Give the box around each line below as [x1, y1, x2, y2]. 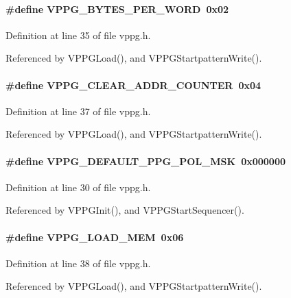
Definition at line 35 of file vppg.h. [5, 27, 151, 42]
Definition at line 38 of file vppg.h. [5, 256, 151, 270]
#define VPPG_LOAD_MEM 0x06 [5, 229, 184, 244]
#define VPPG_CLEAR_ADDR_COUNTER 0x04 [5, 77, 261, 92]
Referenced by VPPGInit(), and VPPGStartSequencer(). [5, 203, 244, 217]
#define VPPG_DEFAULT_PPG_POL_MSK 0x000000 [5, 153, 286, 168]
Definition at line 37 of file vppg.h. [5, 103, 151, 118]
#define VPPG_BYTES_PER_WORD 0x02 [5, 1, 229, 16]
